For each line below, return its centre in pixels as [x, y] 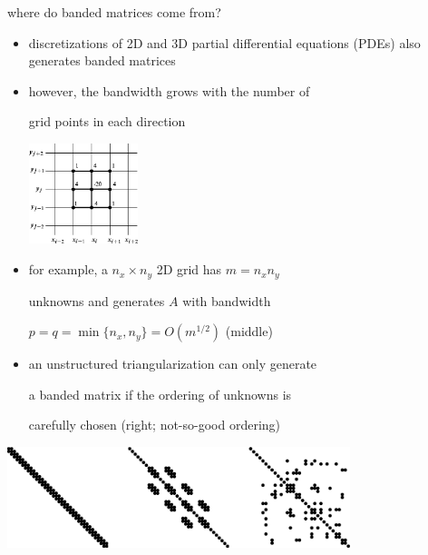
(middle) [249, 331]
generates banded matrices [102, 60]
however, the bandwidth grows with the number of [169, 90]
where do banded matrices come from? [114, 12]
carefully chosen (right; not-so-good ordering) [155, 425]
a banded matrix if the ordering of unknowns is [160, 394]
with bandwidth [227, 300]
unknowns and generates [97, 300]
